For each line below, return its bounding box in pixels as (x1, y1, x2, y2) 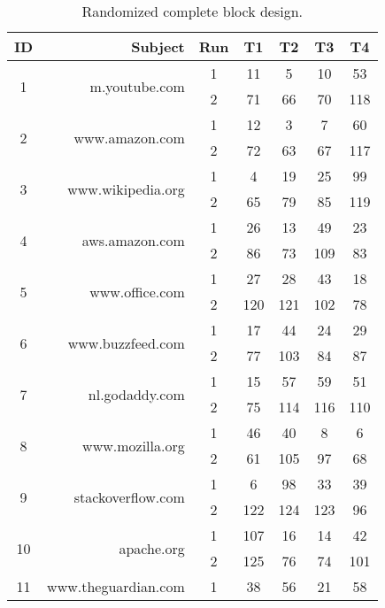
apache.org (119, 537, 185, 558)
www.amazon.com (73, 127, 185, 148)
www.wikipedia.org (67, 178, 185, 199)
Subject (131, 36, 185, 57)
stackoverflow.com (73, 486, 185, 507)
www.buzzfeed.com (67, 332, 185, 353)
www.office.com (89, 281, 185, 302)
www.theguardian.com (47, 576, 185, 596)
